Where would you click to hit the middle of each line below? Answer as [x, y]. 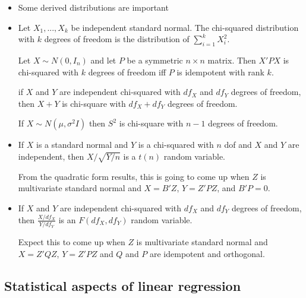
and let [103, 60]
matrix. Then [232, 60]
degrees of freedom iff [127, 72]
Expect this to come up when [72, 242]
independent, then [51, 156]
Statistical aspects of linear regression [123, 285]
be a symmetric [155, 60]
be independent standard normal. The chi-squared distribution [185, 27]
